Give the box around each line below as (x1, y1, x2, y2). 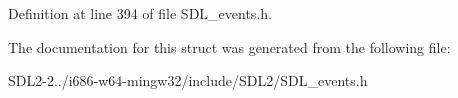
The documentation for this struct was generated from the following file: (8, 36, 451, 57)
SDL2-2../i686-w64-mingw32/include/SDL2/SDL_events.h (8, 70, 368, 91)
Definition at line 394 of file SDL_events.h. (8, 3, 272, 23)
